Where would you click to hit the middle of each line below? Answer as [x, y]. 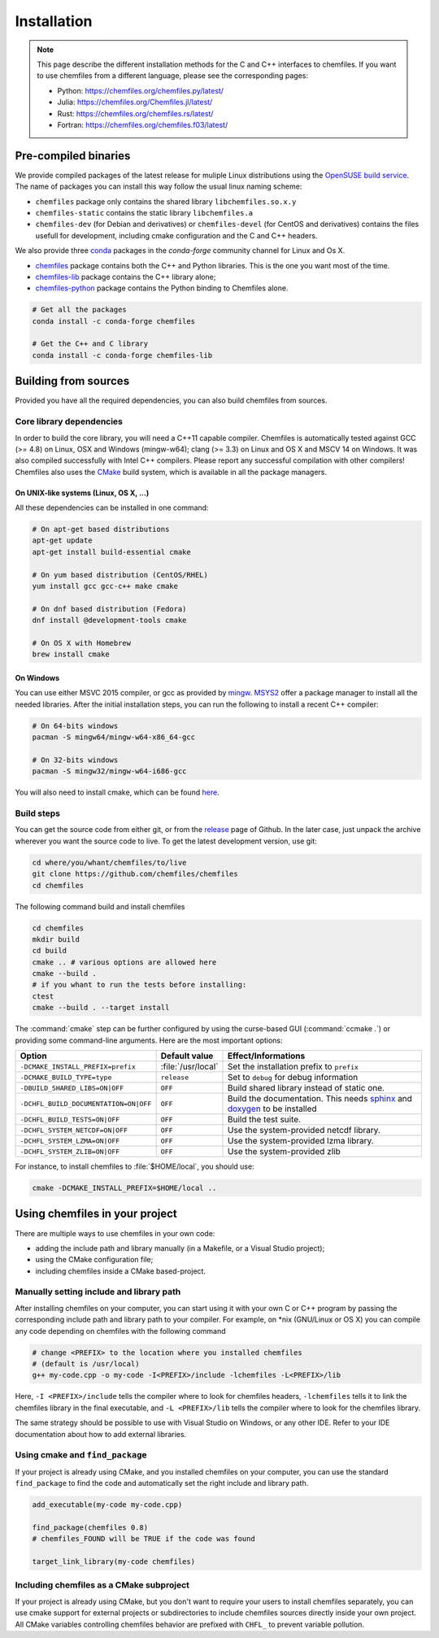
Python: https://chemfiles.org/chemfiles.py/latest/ [140, 90]
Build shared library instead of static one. [306, 1088]
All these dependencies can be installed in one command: [112, 508]
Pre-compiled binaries [73, 156]
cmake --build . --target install [101, 1008]
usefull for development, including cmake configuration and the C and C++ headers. [176, 235]
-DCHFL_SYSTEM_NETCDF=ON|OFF [74, 1130]
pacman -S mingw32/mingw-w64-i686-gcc [109, 771]
